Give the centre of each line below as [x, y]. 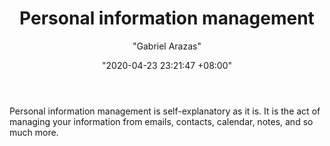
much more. [34, 132]
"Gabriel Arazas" [167, 46]
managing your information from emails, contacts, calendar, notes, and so [161, 121]
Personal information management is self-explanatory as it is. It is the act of [165, 111]
